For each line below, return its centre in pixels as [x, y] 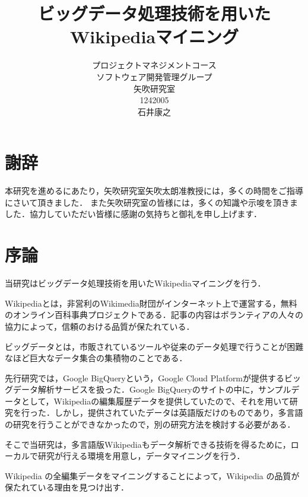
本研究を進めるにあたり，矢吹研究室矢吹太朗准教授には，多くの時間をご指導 [154, 191]
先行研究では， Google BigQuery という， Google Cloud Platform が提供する [145, 377]
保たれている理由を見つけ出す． [67, 487]
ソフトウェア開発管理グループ [154, 76]
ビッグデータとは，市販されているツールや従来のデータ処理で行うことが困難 [154, 346]
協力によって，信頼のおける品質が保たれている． [100, 326]
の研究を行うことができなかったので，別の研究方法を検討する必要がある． [150, 424]
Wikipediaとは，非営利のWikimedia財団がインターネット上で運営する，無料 [151, 303]
